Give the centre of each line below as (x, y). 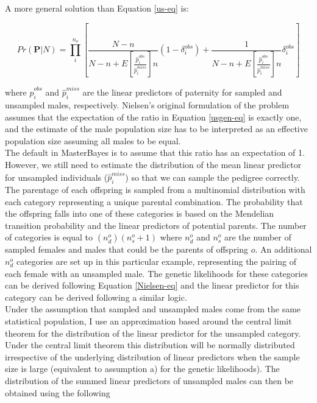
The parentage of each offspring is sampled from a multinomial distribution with (155, 190)
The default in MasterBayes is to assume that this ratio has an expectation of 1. (155, 152)
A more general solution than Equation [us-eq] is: (97, 8)
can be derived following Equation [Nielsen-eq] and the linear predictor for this (152, 285)
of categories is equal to (49, 237)
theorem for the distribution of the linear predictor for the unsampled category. (153, 333)
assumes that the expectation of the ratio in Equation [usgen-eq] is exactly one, (153, 117)
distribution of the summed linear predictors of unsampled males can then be (149, 380)
